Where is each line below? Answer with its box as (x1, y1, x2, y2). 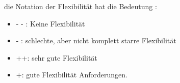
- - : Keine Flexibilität (16, 18, 85, 29)
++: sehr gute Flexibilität (16, 52, 97, 63)
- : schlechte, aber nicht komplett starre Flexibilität (16, 35, 176, 46)
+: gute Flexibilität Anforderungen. (16, 69, 127, 80)
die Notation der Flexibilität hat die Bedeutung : (4, 1, 157, 11)
